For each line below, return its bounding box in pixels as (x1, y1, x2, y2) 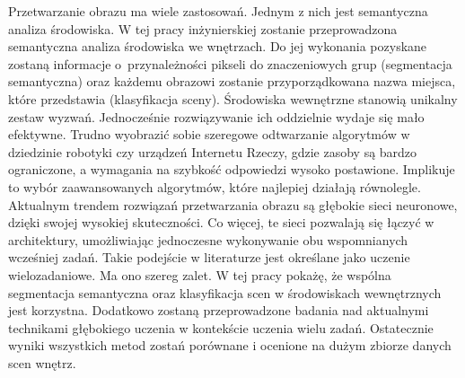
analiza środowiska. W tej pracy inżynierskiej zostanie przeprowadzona (8, 19, 398, 38)
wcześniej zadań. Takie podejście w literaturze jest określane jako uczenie (8, 248, 410, 267)
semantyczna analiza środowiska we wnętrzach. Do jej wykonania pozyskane (8, 37, 427, 56)
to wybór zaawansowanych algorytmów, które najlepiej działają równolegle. (8, 177, 421, 196)
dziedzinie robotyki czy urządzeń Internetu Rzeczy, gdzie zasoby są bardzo (8, 142, 417, 161)
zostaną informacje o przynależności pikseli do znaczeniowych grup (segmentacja (8, 54, 452, 73)
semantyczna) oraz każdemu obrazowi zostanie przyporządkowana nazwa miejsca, (8, 72, 456, 91)
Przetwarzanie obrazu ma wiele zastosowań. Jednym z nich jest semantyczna (8, 2, 428, 20)
